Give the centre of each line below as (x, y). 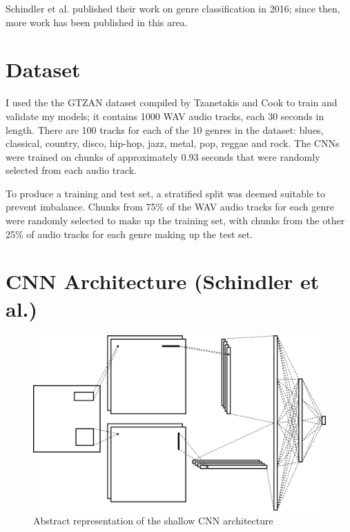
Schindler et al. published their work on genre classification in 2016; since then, (173, 8)
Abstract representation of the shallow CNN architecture (153, 521)
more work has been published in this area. (97, 22)
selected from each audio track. (71, 170)
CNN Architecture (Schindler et (163, 281)
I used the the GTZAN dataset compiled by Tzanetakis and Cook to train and (172, 102)
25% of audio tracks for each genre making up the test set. (129, 234)
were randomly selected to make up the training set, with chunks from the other (175, 220)
